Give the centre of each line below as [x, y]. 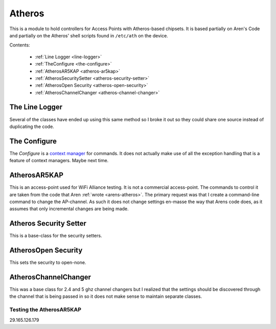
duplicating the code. [32, 126]
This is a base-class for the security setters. [56, 236]
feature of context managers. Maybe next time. [59, 161]
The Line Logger [36, 107]
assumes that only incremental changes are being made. [69, 209]
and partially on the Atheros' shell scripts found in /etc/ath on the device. [89, 35]
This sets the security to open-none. [48, 262]
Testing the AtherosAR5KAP [45, 310]
